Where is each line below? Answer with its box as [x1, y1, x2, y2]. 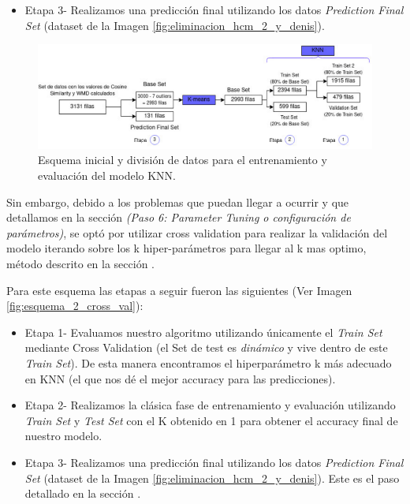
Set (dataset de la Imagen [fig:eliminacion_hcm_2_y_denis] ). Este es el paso [24, 469, 400, 486]
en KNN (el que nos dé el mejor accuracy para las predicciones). [24, 370, 336, 386]
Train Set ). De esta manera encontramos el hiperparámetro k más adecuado [24, 354, 392, 371]
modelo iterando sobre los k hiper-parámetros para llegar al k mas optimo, [6, 240, 367, 256]
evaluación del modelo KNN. [38, 167, 176, 184]
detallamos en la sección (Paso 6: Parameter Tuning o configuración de [6, 209, 351, 226]
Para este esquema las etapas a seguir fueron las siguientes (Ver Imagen [6, 282, 352, 298]
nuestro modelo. [24, 427, 102, 444]
